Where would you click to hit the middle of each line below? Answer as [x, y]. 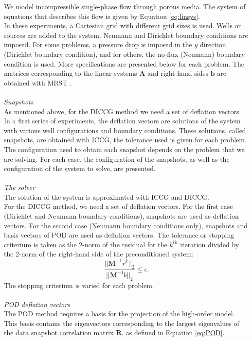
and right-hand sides [178, 73]
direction [213, 44]
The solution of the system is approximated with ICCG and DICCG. [107, 196]
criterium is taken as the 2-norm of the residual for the [86, 244]
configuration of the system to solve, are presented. [80, 168]
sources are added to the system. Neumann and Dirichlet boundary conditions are [126, 35]
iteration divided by [210, 244]
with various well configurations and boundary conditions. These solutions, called [125, 130]
